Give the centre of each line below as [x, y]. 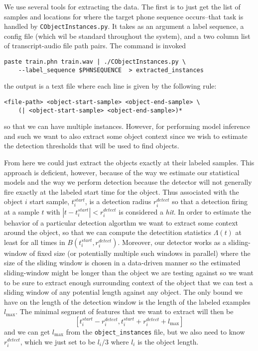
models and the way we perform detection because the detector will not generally [128, 182]
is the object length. [168, 341]
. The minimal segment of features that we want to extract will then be [125, 311]
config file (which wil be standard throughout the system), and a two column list [127, 36]
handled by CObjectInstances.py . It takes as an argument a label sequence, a [124, 26]
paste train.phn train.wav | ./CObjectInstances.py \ [95, 62]
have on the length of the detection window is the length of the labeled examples [127, 301]
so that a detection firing [210, 201]
